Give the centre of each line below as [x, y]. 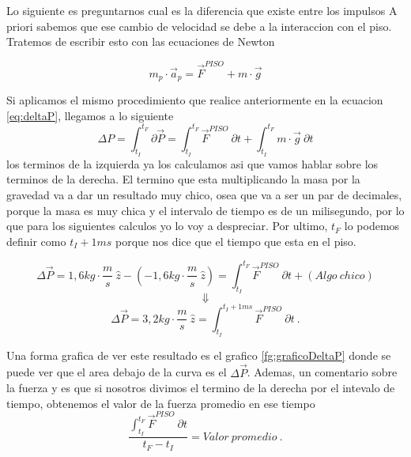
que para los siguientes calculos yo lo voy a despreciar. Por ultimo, [167, 226]
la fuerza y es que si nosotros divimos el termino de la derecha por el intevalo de [201, 388]
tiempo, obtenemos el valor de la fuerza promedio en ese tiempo [161, 403]
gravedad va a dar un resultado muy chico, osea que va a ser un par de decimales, [204, 195]
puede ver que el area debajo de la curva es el [117, 372]
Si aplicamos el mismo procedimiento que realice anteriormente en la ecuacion [195, 99]
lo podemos [372, 226]
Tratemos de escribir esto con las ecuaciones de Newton [141, 42]
